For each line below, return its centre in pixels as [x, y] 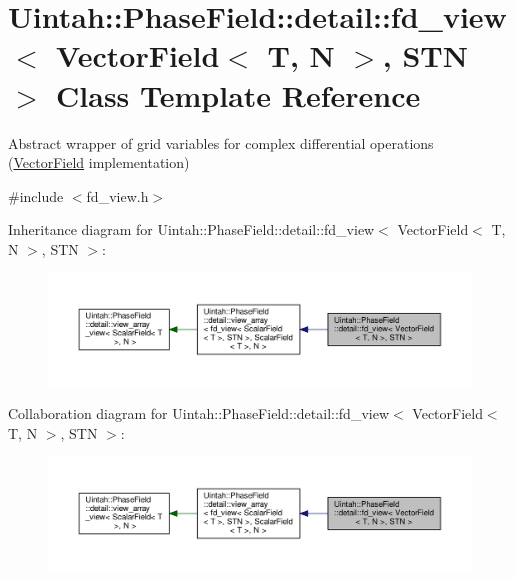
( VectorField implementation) [99, 162]
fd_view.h [117, 195]
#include [36, 195]
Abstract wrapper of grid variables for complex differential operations [221, 142]
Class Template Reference [238, 94]
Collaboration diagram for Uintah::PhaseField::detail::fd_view [199, 413]
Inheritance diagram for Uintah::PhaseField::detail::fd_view [191, 229]
